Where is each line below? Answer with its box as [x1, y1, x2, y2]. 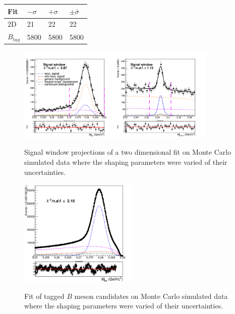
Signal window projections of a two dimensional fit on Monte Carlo [24, 147, 231, 157]
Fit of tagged [24, 290, 65, 301]
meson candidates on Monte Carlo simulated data [74, 290, 228, 301]
